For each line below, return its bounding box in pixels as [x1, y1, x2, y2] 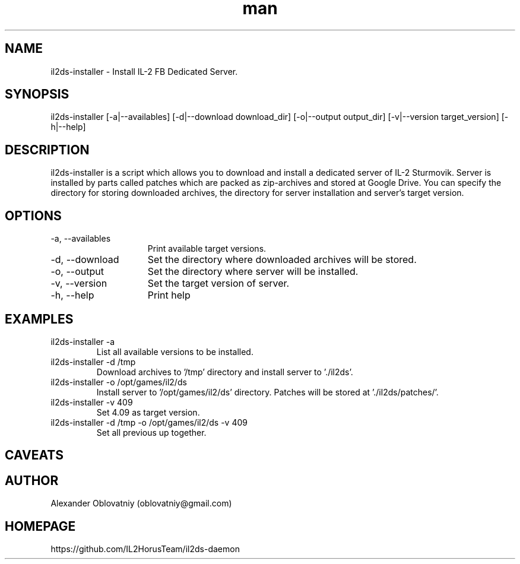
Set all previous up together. [96, 427, 207, 438]
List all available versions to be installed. [96, 346, 253, 357]
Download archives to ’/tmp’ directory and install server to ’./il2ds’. [96, 366, 353, 377]
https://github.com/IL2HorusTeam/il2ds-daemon [50, 544, 240, 555]
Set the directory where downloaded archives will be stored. [147, 254, 417, 266]
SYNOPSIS [5, 87, 69, 102]
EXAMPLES [5, 311, 74, 327]
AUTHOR [5, 473, 59, 488]
